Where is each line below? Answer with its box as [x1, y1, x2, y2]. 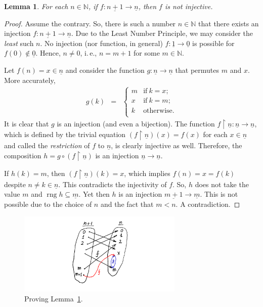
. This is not [200, 189, 238, 199]
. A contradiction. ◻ [176, 199, 240, 209]
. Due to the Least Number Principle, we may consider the [71, 28, 253, 38]
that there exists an [198, 18, 259, 28]
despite [4, 179, 26, 189]
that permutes [175, 64, 220, 75]
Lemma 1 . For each [4, 1, 68, 11]
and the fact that [100, 199, 154, 209]
